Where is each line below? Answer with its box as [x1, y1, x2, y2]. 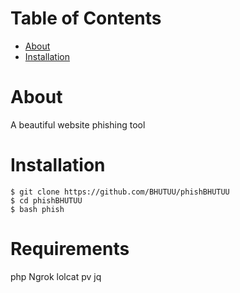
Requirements [10, 238, 130, 260]
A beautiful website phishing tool [10, 118, 146, 131]
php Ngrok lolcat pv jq [10, 270, 102, 282]
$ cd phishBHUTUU [10, 195, 83, 206]
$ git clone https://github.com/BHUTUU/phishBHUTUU [10, 187, 230, 197]
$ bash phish [10, 204, 65, 214]
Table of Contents [10, 7, 162, 30]
